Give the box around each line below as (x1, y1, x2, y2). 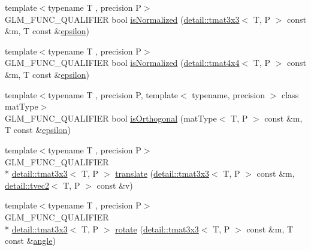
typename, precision (192, 88, 265, 101)
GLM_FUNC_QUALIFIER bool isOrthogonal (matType (5, 111, 217, 124)
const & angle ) (5, 234, 56, 247)
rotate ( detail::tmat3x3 (115, 222, 199, 235)
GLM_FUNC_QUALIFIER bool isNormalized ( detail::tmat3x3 (5, 13, 240, 25)
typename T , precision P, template (48, 88, 178, 101)
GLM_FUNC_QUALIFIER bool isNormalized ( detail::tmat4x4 (5, 56, 240, 69)
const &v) (96, 179, 133, 191)
